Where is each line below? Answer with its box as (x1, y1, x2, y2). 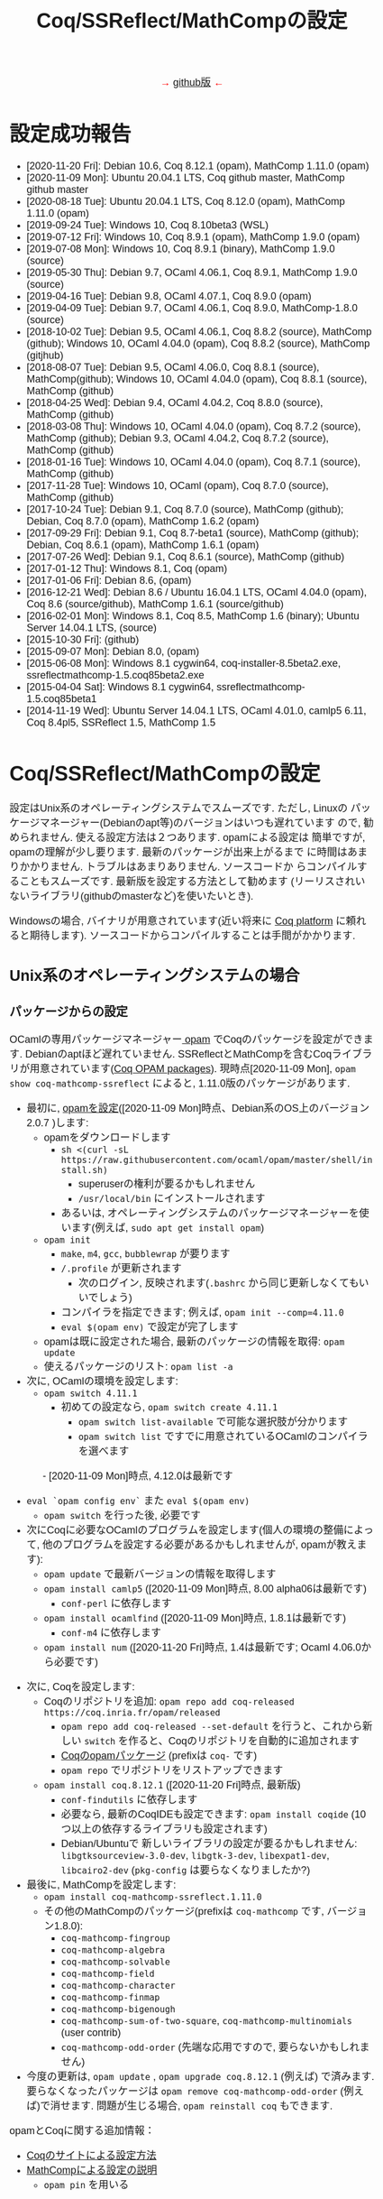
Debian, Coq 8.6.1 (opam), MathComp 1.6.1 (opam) (26, 539, 260, 551)
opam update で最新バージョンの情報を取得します (43, 1567, 277, 1580)
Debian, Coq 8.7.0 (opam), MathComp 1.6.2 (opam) (26, 514, 260, 527)
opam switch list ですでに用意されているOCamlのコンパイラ (78, 1430, 369, 1443)
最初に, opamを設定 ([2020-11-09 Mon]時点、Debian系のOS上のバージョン (26, 1102, 370, 1114)
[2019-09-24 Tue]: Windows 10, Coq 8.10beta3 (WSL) (26, 218, 269, 231)
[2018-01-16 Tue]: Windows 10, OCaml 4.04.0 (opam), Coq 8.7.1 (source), (26, 456, 360, 468)
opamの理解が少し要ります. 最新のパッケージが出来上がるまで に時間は (9, 846, 348, 859)
